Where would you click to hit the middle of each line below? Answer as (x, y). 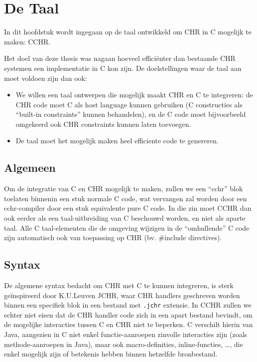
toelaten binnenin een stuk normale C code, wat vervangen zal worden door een (126, 198)
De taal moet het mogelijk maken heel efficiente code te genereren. (117, 141)
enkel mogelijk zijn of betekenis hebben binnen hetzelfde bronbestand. (111, 354)
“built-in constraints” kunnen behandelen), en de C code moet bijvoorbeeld (131, 114)
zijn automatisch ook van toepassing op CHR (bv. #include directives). (113, 237)
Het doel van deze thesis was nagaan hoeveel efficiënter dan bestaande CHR (120, 58)
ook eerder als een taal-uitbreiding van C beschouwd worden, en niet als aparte (125, 218)
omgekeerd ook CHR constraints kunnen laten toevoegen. (103, 124)
